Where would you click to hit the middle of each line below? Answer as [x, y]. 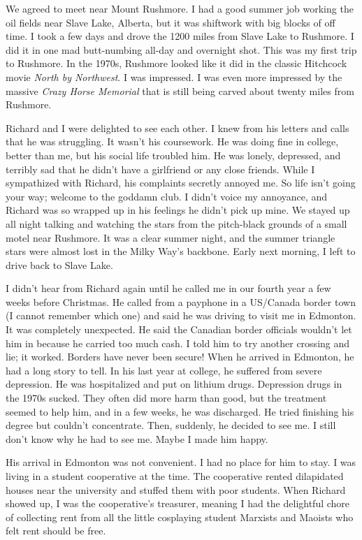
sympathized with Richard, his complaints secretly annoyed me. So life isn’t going [181, 183]
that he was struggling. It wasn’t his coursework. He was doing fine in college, [172, 141]
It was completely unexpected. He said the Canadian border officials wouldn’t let [179, 329]
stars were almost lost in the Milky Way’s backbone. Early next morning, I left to [181, 251]
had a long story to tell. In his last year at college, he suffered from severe [164, 370]
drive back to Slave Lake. [59, 264]
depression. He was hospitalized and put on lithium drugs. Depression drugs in [174, 384]
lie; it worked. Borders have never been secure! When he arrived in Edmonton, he [180, 357]
